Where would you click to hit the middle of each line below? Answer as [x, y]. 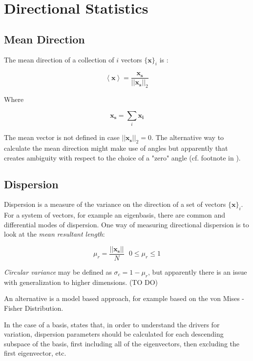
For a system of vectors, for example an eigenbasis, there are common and [115, 215]
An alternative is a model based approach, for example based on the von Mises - [124, 298]
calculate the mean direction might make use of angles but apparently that [116, 148]
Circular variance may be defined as [58, 271]
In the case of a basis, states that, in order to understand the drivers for [112, 324]
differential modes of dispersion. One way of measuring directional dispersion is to [126, 224]
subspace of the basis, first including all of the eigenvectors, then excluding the [122, 343]
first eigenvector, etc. [35, 353]
